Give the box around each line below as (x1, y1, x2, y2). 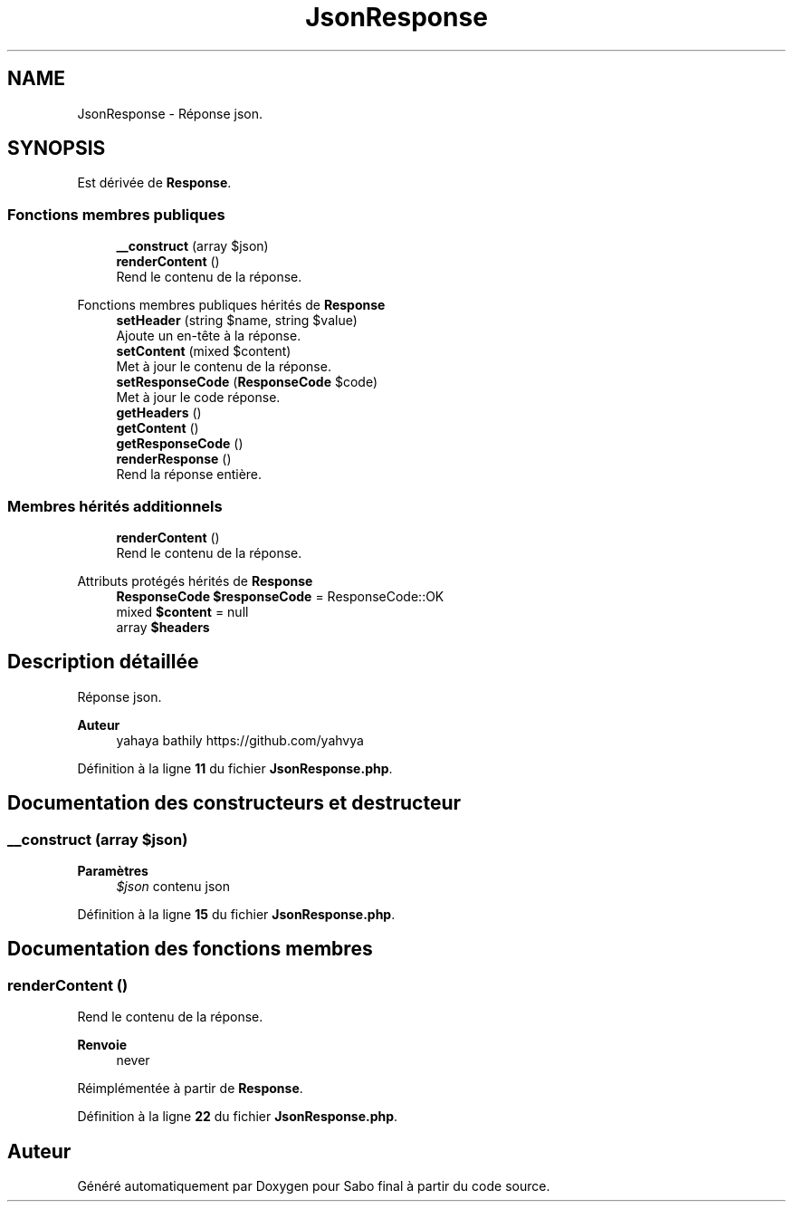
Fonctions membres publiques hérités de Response (77, 297, 386, 313)
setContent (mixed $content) (116, 343, 291, 360)
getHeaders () (116, 405, 202, 421)
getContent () (116, 420, 199, 437)
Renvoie (77, 1037, 128, 1053)
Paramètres (77, 863, 148, 878)
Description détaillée (7, 650, 199, 674)
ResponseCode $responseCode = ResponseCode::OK (116, 588, 444, 604)
